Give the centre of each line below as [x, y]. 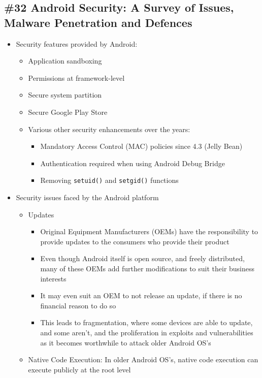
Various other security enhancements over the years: [109, 129]
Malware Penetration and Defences [98, 22]
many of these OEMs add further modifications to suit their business [148, 268]
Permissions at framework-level [76, 77]
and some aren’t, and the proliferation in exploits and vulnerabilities [147, 332]
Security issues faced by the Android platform [87, 197]
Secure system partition [65, 95]
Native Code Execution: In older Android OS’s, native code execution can [143, 359]
